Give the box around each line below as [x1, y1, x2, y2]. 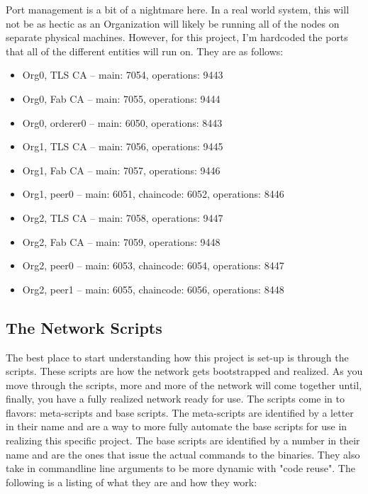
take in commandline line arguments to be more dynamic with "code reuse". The [6, 461, 355, 476]
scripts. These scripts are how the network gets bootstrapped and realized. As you [6, 364, 363, 378]
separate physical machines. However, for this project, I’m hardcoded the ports [6, 30, 348, 45]
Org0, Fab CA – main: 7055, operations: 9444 [22, 91, 221, 106]
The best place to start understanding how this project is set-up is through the [6, 349, 349, 364]
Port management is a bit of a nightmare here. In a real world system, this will [6, 2, 350, 16]
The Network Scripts [6, 316, 162, 338]
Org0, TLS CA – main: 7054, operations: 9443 [22, 67, 223, 82]
